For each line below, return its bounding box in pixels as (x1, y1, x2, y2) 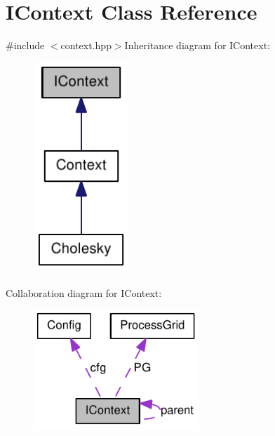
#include (6, 38, 45, 53)
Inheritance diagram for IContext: (124, 38, 270, 53)
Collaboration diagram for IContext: (6, 285, 162, 300)
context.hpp (60, 38, 112, 53)
